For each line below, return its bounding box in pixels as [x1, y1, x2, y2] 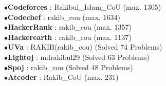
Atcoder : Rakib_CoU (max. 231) [8, 72, 119, 82]
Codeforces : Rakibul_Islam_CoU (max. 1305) [8, 2, 161, 12]
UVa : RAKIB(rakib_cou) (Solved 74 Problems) [8, 41, 162, 52]
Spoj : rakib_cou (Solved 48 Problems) [8, 61, 133, 72]
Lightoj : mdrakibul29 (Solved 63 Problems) [8, 51, 150, 62]
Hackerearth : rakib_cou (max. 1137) [8, 31, 132, 42]
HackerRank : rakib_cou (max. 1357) [8, 21, 132, 32]
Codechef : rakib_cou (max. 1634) [8, 11, 120, 22]
